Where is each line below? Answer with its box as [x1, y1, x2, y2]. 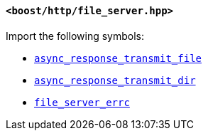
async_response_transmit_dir [34, 74, 196, 86]
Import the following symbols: [6, 29, 144, 42]
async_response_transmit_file [34, 52, 202, 64]
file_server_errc [34, 96, 130, 108]
